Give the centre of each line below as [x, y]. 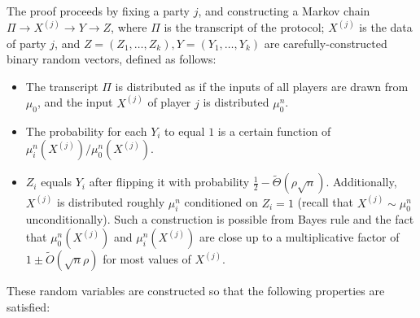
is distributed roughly [111, 202]
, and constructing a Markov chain [284, 11]
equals [56, 182]
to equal [185, 131]
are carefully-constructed [326, 43]
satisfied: [28, 306]
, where [129, 27]
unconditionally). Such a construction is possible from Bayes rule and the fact [220, 219]
